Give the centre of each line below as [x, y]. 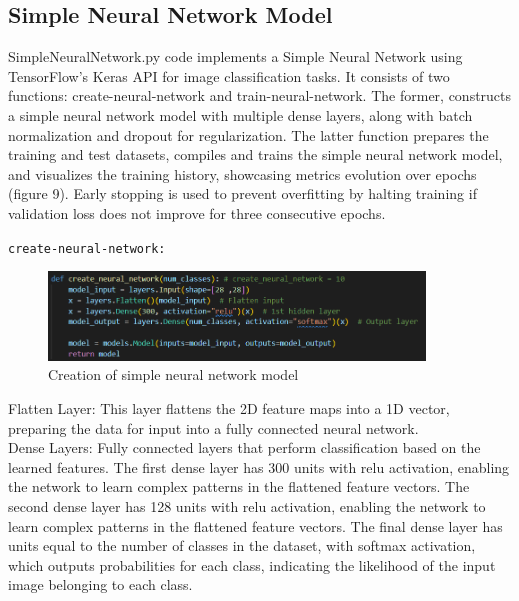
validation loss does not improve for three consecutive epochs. [197, 212]
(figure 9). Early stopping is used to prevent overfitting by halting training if [242, 193]
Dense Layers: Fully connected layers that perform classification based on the [244, 447]
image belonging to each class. [100, 584]
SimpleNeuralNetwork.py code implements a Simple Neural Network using [235, 56]
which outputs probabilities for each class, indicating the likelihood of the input [252, 564]
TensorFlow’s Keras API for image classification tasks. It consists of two [229, 75]
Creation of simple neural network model [173, 374]
